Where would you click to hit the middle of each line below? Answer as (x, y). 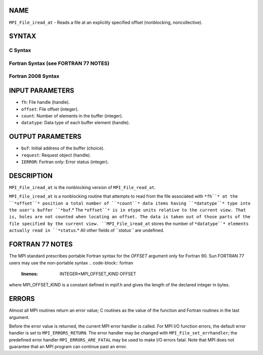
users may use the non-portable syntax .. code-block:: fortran (71, 262)
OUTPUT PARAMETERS (45, 137)
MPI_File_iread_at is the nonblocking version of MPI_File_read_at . (82, 187)
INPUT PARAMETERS (42, 91)
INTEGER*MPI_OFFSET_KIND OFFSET (98, 274)
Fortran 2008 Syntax (34, 76)
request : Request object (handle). (56, 155)
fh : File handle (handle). (46, 102)
